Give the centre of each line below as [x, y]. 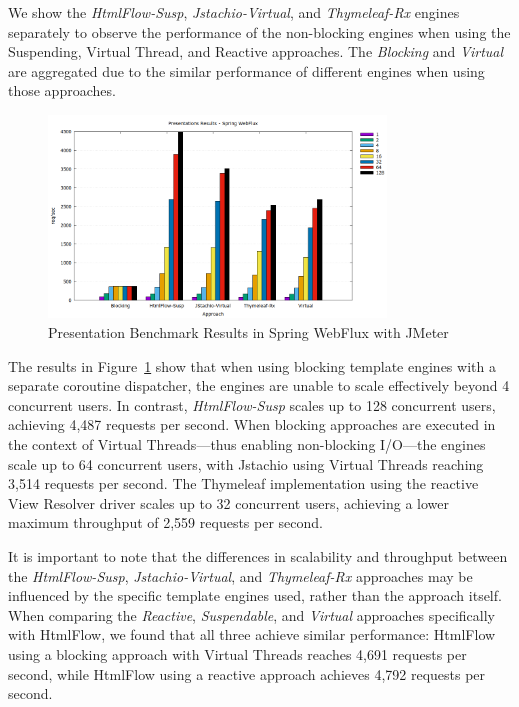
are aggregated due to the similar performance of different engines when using [246, 70]
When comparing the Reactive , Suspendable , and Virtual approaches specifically [251, 614]
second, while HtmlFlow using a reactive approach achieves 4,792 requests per [247, 673]
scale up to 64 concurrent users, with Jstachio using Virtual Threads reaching [246, 463]
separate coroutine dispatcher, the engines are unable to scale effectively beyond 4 [259, 385]
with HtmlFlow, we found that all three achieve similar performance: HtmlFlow [252, 634]
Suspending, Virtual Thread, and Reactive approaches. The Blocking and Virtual [256, 51]
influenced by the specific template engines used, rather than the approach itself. [255, 595]
